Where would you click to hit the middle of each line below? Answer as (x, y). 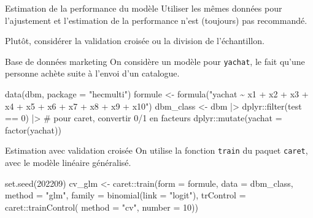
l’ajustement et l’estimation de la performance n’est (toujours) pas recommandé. (156, 20)
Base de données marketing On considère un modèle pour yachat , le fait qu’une (155, 61)
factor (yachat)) (33, 130)
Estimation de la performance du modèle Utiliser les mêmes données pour (144, 8)
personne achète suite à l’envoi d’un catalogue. (92, 73)
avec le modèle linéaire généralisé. (68, 163)
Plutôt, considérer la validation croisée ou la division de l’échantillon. (135, 41)
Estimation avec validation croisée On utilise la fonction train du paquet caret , (156, 150)
